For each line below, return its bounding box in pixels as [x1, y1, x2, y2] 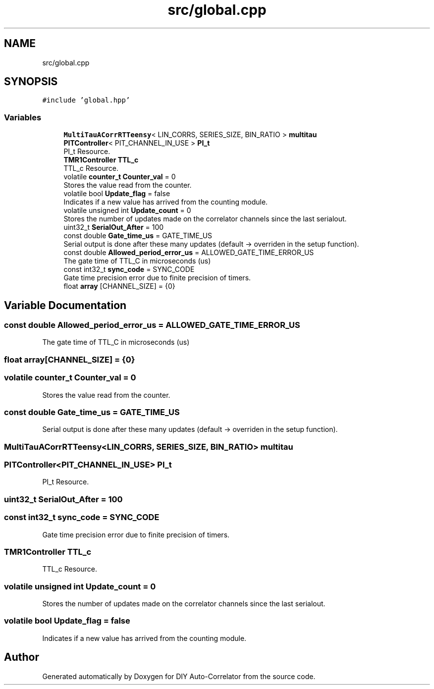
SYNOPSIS [4, 75, 58, 88]
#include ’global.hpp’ [42, 96, 130, 105]
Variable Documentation [4, 299, 127, 312]
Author [4, 651, 39, 664]
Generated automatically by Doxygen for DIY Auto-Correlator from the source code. [42, 672, 316, 681]
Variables [4, 112, 42, 122]
